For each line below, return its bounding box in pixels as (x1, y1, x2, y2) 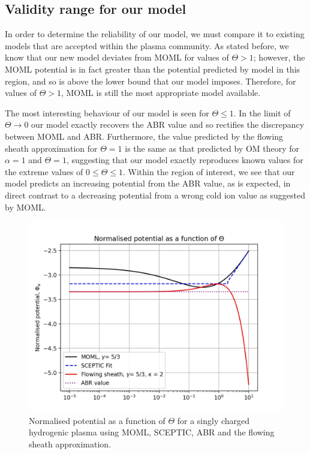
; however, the (253, 51, 305, 64)
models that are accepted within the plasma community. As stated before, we (5, 39, 289, 52)
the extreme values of (5, 165, 83, 178)
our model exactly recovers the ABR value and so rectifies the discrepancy (31, 118, 305, 131)
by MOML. (5, 200, 46, 213)
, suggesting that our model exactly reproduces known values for (66, 154, 303, 166)
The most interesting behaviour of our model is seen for (5, 106, 209, 119)
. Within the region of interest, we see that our (123, 165, 295, 178)
